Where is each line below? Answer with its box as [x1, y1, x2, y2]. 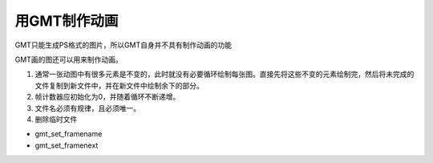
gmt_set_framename [34, 129, 103, 139]
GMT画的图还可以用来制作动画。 [14, 55, 123, 64]
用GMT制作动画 [14, 12, 119, 30]
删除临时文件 [34, 114, 78, 124]
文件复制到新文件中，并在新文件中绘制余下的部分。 [34, 80, 204, 90]
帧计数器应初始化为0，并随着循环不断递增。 [34, 92, 180, 102]
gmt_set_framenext [34, 141, 99, 150]
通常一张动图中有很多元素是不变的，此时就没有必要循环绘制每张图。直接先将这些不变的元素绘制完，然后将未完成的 [34, 69, 415, 79]
